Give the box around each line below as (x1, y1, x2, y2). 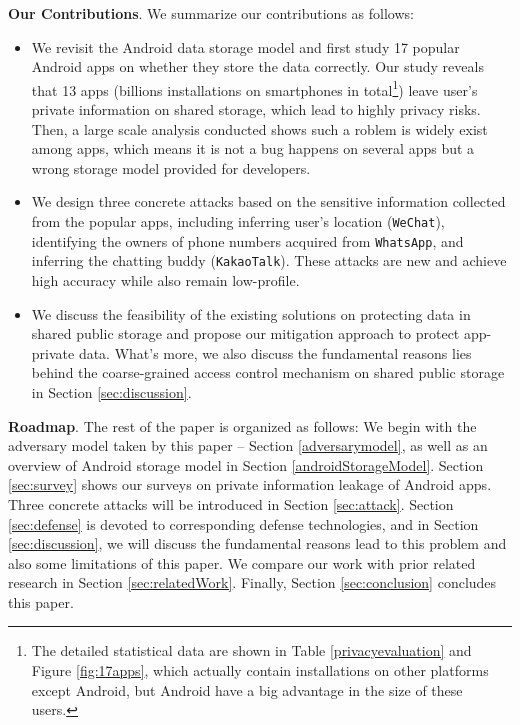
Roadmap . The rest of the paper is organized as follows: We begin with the (8, 415, 477, 436)
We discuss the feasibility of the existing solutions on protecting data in (31, 303, 471, 324)
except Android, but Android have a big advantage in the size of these (31, 679, 463, 700)
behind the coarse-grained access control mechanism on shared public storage (31, 362, 505, 383)
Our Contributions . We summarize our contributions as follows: (8, 3, 414, 23)
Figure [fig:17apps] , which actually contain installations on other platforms (31, 660, 489, 681)
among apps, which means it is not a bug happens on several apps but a (31, 138, 475, 159)
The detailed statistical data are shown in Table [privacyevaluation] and (31, 640, 472, 661)
